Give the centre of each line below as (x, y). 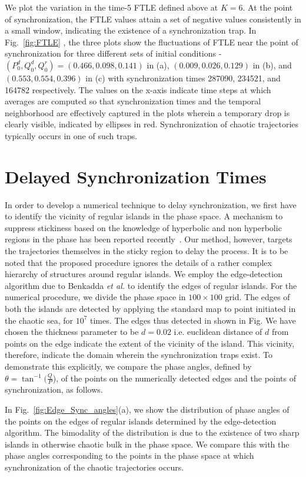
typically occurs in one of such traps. (71, 135)
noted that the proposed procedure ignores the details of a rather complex (138, 262)
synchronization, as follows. (54, 389)
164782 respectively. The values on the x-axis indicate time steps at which (138, 89)
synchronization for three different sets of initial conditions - (113, 53)
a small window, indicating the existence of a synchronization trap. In (131, 30)
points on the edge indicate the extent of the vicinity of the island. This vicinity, (150, 343)
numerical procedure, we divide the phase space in (95, 297)
